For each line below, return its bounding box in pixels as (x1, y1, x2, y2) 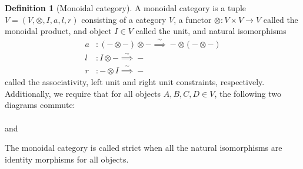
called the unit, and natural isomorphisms (135, 25, 287, 37)
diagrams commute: (5, 99, 75, 111)
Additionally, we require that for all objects (5, 87, 161, 99)
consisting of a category (81, 13, 167, 25)
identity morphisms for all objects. (5, 153, 129, 165)
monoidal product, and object (5, 25, 112, 37)
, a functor (174, 13, 212, 25)
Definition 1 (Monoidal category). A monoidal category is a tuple (5, 2, 247, 13)
